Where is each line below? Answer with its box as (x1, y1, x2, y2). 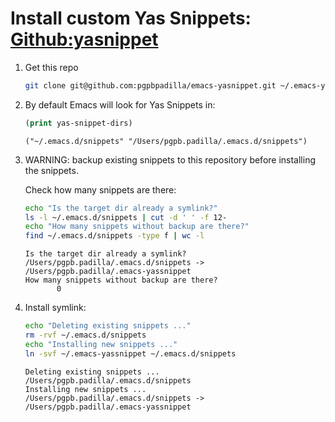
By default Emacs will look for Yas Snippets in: (24, 98, 216, 111)
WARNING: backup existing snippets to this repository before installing (24, 153, 317, 166)
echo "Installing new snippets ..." (24, 339, 178, 349)
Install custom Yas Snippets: (10, 7, 252, 30)
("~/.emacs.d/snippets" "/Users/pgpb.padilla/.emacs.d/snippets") (24, 136, 308, 146)
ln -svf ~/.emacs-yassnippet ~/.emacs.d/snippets (24, 348, 237, 359)
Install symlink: (24, 302, 87, 314)
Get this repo (24, 61, 79, 73)
